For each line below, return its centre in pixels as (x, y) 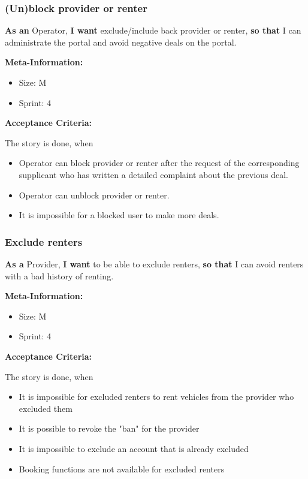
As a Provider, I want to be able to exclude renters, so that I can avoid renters (154, 263)
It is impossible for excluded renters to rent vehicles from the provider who (156, 397)
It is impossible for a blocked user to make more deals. (119, 215)
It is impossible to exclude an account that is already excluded (134, 448)
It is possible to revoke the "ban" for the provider (109, 428)
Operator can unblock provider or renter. (94, 195)
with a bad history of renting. (59, 275)
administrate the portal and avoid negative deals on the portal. (121, 42)
